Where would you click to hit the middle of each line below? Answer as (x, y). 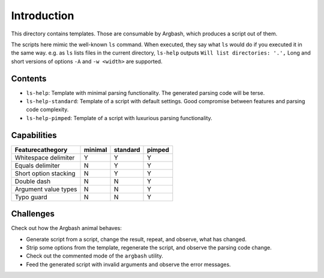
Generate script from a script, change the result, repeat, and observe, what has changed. (136, 239)
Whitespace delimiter (45, 157)
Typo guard (31, 197)
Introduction (43, 16)
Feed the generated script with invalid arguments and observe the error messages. (128, 264)
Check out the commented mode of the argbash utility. (94, 256)
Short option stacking (45, 173)
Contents (29, 78)
